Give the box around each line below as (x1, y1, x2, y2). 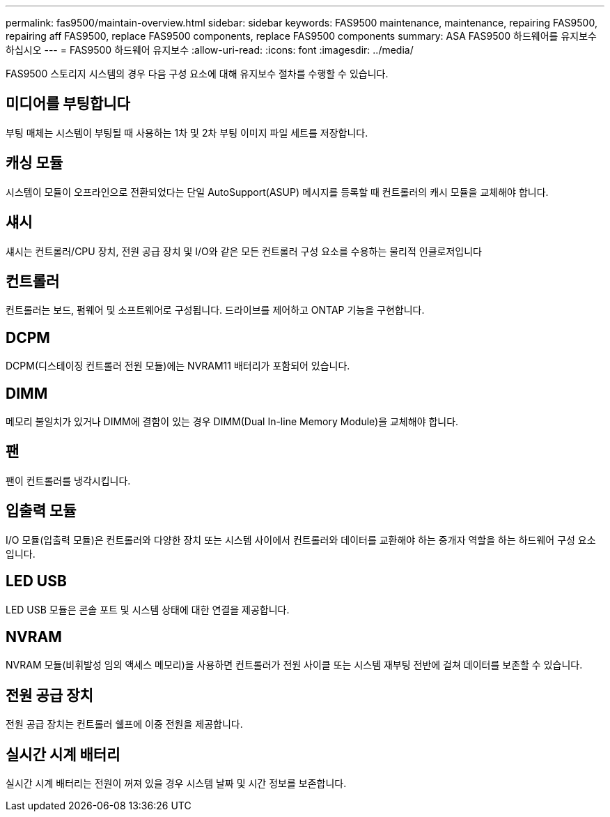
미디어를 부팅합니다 (6, 95, 130, 113)
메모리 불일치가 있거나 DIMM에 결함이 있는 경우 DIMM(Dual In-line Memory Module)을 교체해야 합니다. (6, 415, 459, 428)
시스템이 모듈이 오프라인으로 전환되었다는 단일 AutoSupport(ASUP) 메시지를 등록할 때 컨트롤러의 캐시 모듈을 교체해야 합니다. (6, 185, 549, 198)
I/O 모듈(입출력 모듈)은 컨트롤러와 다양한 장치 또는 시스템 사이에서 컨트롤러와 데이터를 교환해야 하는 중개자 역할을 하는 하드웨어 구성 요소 (6, 533, 596, 546)
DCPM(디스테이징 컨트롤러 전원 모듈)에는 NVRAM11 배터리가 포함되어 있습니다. (6, 360, 350, 372)
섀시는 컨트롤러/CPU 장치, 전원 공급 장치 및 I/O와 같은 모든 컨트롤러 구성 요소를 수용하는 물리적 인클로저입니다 (6, 245, 482, 257)
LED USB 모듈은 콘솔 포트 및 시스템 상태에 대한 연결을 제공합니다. (6, 603, 290, 616)
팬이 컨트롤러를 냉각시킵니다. (6, 474, 131, 487)
